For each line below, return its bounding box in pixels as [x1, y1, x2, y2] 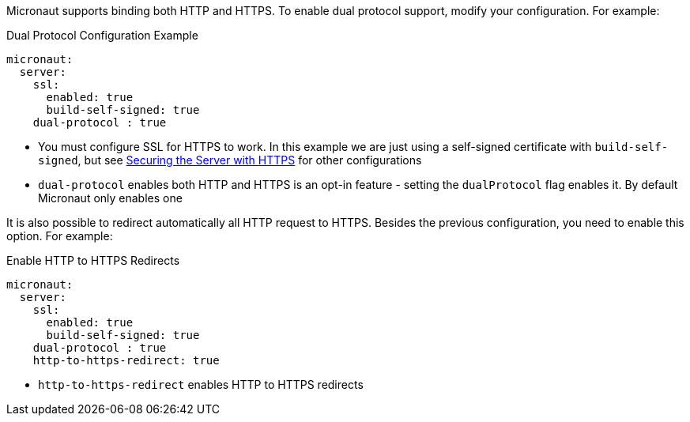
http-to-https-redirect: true [32, 354, 220, 367]
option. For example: [6, 229, 113, 243]
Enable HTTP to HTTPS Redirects [6, 254, 180, 267]
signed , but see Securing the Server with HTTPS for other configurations [38, 153, 422, 167]
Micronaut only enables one [38, 191, 183, 205]
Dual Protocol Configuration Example [6, 28, 198, 42]
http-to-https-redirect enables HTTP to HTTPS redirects [38, 378, 364, 391]
